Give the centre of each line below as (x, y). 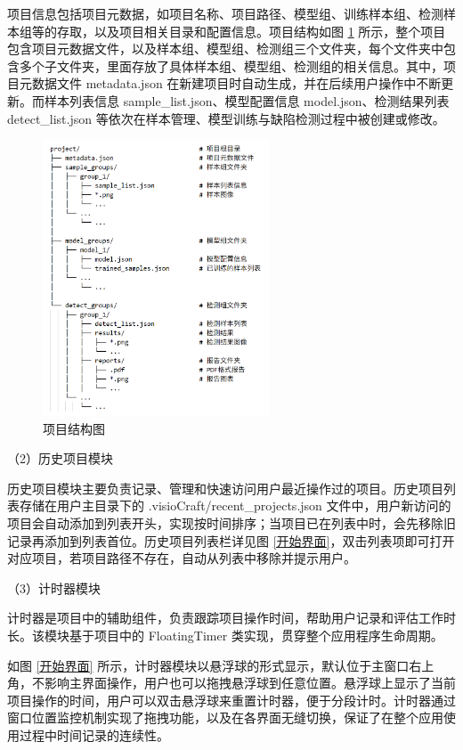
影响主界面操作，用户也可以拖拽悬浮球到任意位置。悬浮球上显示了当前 (250, 683)
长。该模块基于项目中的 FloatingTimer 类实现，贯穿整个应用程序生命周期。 (225, 635)
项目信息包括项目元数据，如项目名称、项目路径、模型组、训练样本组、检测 (225, 13)
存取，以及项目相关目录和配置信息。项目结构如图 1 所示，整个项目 (251, 31)
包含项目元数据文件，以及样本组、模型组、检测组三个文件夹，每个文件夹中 (225, 49)
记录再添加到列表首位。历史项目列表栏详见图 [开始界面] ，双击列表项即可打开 (231, 540)
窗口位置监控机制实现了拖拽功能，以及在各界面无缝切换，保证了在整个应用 (225, 717)
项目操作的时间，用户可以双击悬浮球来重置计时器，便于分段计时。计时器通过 (231, 700)
